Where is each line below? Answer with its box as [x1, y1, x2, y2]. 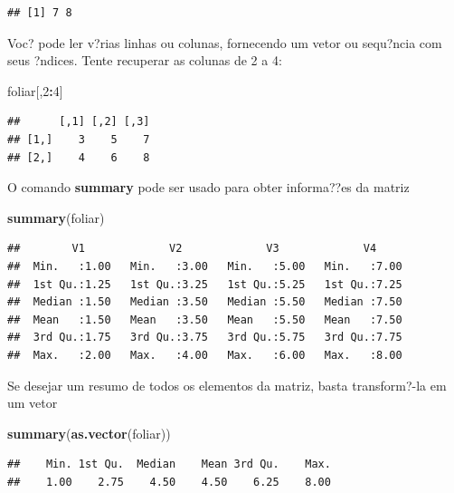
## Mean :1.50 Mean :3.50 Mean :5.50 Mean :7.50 [7, 313, 402, 326]
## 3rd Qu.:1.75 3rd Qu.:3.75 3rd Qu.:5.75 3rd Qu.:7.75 [7, 331, 402, 344]
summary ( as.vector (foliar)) [7, 423, 171, 442]
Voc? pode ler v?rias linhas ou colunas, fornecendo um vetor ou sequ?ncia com [7, 33, 442, 52]
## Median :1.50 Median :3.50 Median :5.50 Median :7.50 [7, 295, 402, 309]
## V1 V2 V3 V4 [7, 242, 377, 256]
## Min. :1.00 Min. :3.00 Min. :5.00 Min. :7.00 [7, 259, 402, 273]
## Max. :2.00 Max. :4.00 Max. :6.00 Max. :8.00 [7, 348, 402, 362]
